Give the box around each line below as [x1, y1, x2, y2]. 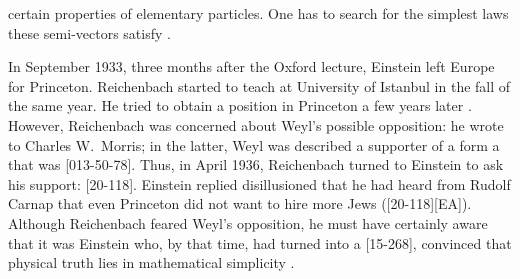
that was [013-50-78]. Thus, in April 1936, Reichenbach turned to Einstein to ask [8, 154, 504, 175]
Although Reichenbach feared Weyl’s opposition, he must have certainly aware [8, 212, 488, 233]
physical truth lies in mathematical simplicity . [8, 252, 295, 273]
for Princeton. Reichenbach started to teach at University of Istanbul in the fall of [8, 75, 511, 96]
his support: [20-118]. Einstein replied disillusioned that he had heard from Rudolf [8, 173, 511, 194]
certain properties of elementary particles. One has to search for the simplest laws [8, 3, 509, 23]
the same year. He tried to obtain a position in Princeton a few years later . [8, 95, 472, 116]
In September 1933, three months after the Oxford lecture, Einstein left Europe [8, 56, 495, 77]
